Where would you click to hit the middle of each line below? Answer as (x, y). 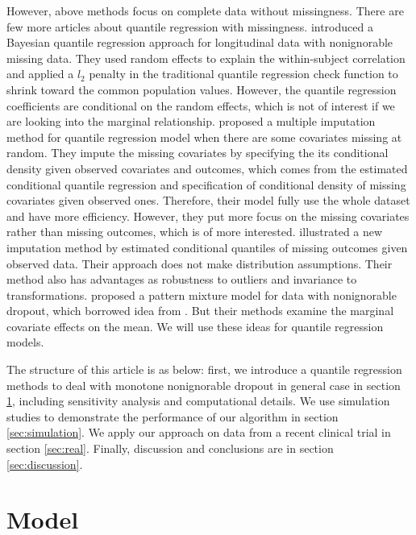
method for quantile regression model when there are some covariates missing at (204, 137)
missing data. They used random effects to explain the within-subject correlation (206, 58)
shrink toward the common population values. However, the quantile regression (202, 89)
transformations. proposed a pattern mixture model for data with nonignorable (202, 294)
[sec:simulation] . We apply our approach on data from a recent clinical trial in (199, 432)
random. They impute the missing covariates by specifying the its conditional (198, 153)
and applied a (40, 74)
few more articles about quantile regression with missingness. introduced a (190, 26)
